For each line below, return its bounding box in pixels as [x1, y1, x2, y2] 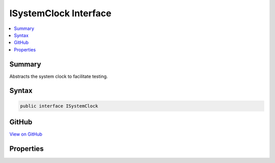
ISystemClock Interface [9, 8, 112, 19]
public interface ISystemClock [20, 103, 99, 109]
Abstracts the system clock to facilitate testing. [9, 73, 108, 79]
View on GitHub [9, 131, 43, 137]
